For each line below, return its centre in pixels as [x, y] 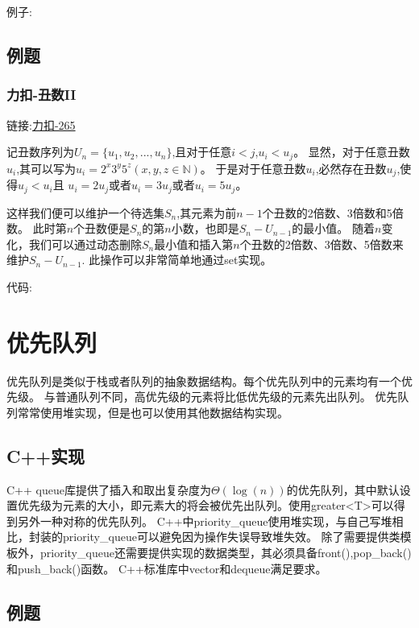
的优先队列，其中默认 [343, 489]
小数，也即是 [205, 228]
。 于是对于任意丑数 [253, 168]
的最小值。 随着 [334, 228]
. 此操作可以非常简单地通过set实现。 [177, 260]
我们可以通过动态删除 [85, 244]
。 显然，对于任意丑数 [352, 152]
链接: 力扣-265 [41, 124]
